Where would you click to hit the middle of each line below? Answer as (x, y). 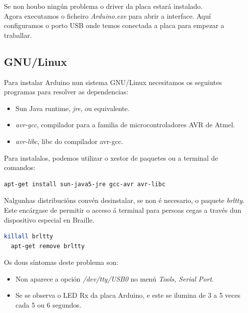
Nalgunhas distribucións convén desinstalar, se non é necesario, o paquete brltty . (124, 200)
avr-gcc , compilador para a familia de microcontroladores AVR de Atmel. (125, 125)
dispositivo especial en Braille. (49, 219)
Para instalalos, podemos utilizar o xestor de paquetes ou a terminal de (111, 157)
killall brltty (29, 237)
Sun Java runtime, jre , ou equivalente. (73, 108)
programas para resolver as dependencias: (66, 92)
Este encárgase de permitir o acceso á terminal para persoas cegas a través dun (123, 210)
